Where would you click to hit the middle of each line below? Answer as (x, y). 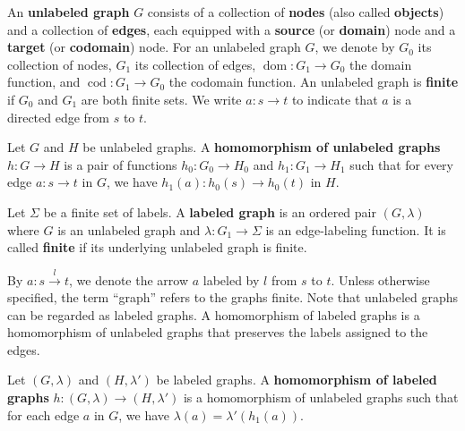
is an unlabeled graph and (129, 229)
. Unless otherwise (380, 279)
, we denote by (355, 47)
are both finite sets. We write (161, 99)
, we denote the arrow (129, 279)
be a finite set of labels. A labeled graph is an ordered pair (210, 211)
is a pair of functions (121, 164)
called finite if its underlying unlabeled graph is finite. (157, 247)
